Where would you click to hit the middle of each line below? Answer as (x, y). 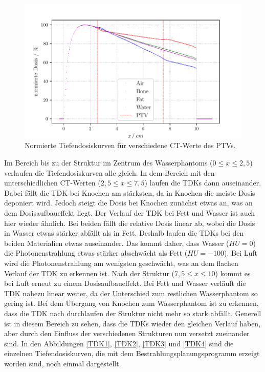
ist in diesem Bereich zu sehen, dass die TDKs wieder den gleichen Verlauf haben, (132, 323)
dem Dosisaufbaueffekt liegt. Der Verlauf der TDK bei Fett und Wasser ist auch (130, 212)
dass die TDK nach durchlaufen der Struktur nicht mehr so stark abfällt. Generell (133, 313)
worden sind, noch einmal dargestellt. (63, 363)
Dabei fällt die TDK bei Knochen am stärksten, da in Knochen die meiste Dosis (130, 192)
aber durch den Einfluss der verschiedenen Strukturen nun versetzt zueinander (127, 333)
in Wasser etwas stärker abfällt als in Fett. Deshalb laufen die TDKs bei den (124, 233)
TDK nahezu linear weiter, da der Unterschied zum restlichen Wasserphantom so (131, 293)
